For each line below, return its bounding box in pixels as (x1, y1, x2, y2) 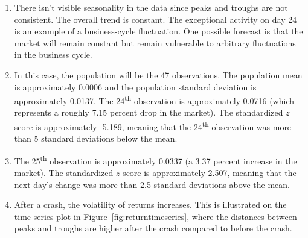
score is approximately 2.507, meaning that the (123, 166, 297, 179)
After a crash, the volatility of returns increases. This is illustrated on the (14, 198, 287, 211)
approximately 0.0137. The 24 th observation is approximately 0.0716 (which (14, 93, 294, 107)
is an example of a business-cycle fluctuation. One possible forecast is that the (14, 25, 303, 37)
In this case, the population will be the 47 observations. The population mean (14, 68, 303, 81)
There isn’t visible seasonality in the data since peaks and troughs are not (14, 1, 288, 13)
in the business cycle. (14, 48, 92, 61)
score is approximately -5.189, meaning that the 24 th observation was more (14, 119, 292, 133)
